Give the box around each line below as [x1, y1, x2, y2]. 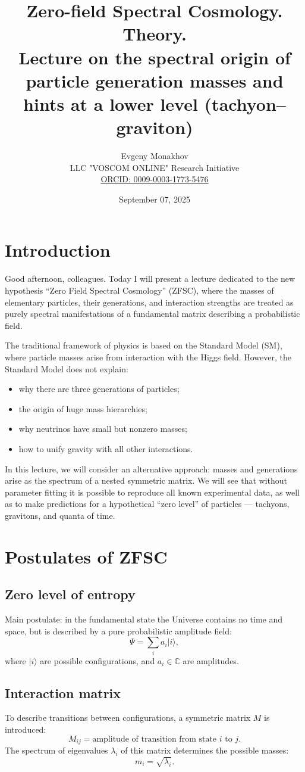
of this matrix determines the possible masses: [121, 744, 289, 756]
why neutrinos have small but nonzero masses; [18, 422, 187, 435]
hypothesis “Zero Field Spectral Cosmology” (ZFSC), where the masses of [5, 284, 274, 296]
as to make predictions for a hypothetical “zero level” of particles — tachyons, [5, 497, 290, 510]
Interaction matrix [5, 683, 121, 702]
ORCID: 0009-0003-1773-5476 [100, 173, 209, 185]
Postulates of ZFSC [5, 544, 168, 568]
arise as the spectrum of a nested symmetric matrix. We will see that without [5, 474, 288, 487]
